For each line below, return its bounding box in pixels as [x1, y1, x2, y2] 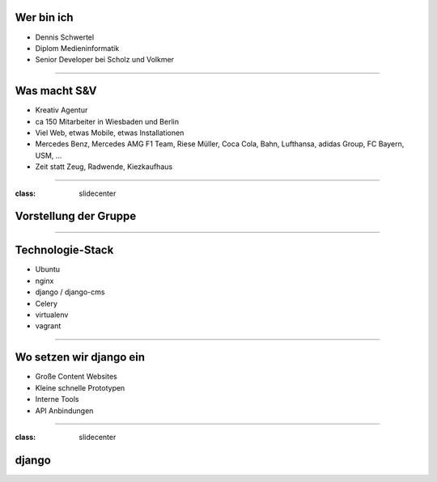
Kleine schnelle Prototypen [35, 383, 125, 392]
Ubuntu [35, 264, 61, 274]
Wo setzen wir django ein [15, 350, 146, 364]
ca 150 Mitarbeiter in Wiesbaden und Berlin [35, 116, 180, 126]
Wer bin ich [15, 11, 74, 24]
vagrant [35, 321, 62, 331]
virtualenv [35, 310, 69, 319]
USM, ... [35, 150, 62, 160]
